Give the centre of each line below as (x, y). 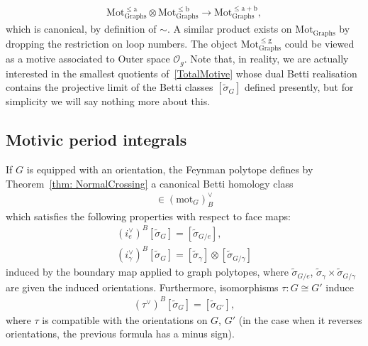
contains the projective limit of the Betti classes (110, 87)
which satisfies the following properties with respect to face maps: (148, 216)
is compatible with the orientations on (125, 319)
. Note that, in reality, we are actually (266, 59)
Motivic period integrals (96, 140)
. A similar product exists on (229, 29)
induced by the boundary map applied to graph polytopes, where (147, 272)
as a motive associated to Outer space (88, 59)
